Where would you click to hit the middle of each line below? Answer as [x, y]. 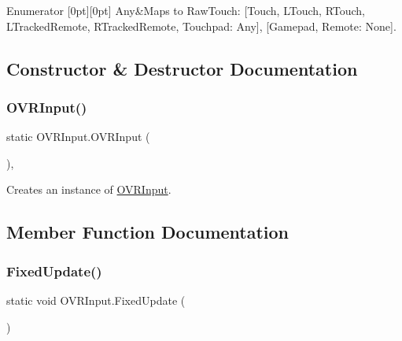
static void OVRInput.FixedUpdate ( [96, 300]
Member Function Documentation [148, 232]
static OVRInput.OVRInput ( [78, 137]
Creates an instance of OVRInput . [89, 189]
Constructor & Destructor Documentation [182, 68]
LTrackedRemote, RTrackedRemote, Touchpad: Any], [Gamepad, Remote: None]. [201, 26]
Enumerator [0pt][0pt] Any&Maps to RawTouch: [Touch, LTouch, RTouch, [186, 10]
